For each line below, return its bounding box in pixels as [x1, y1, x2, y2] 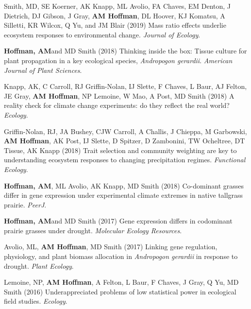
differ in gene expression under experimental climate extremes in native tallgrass [4, 190, 243, 200]
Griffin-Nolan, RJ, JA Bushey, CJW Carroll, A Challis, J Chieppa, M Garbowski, [4, 126, 247, 136]
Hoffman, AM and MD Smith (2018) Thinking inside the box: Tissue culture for [4, 46, 247, 56]
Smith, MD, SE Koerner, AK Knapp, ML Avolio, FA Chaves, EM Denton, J [4, 1, 231, 11]
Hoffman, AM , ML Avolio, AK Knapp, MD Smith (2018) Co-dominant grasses [4, 180, 244, 190]
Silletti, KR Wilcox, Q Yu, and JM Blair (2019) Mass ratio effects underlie [4, 20, 226, 30]
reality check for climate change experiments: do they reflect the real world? [4, 100, 230, 110]
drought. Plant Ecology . [4, 260, 74, 271]
